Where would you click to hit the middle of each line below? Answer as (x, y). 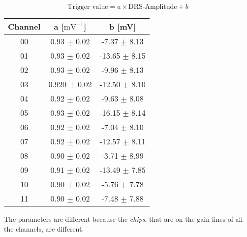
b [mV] (123, 26)
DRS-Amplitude (153, 7)
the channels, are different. (44, 228)
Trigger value (88, 7)
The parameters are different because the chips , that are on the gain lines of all (123, 219)
